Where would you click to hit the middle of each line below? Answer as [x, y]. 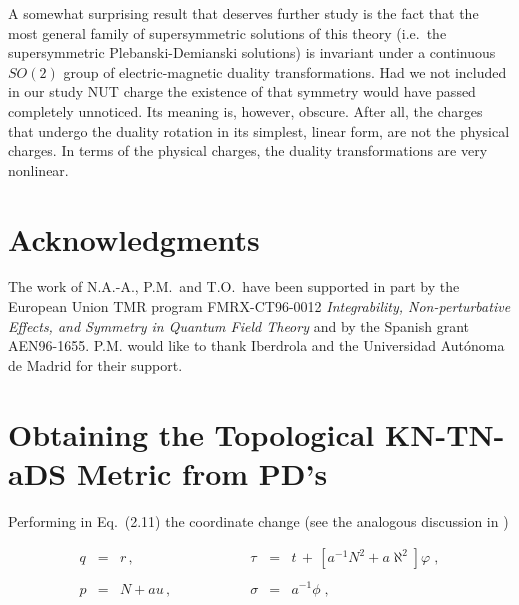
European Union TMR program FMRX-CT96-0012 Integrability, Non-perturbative [259, 306]
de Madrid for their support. [95, 364]
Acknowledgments [134, 238]
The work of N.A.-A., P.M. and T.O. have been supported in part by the [234, 286]
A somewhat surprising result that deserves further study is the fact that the [243, 13]
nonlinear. [38, 169]
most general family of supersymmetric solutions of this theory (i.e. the [227, 32]
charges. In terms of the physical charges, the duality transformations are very [248, 150]
